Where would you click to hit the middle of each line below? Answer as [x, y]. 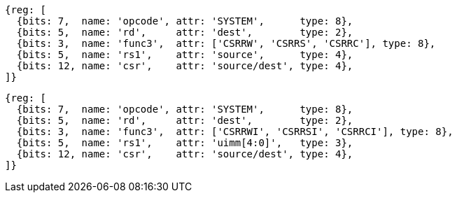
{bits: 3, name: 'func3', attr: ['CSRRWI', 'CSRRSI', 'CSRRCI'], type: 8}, [235, 132]
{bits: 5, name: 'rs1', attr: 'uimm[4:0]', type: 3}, [185, 143]
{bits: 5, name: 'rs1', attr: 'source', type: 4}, [185, 55]
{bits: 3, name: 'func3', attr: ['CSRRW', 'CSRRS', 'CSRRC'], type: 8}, [226, 43]
